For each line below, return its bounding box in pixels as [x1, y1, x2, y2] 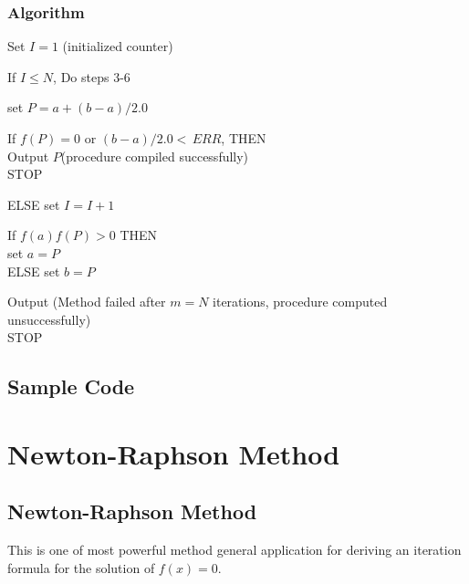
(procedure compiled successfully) [60, 146, 249, 165]
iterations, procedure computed [213, 292, 388, 311]
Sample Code [7, 372, 135, 401]
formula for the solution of [7, 558, 155, 577]
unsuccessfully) [7, 309, 91, 328]
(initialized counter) [62, 36, 173, 56]
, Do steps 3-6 [53, 67, 130, 86]
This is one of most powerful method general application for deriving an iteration [7, 540, 462, 559]
